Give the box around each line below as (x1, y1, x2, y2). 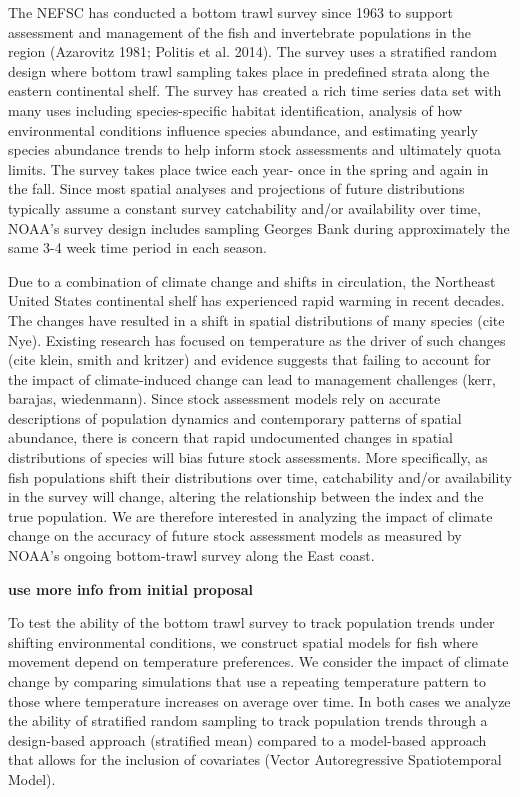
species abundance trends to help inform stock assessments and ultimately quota (8, 139, 502, 160)
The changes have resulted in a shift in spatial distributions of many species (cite (8, 309, 505, 330)
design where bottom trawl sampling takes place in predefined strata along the (8, 60, 490, 81)
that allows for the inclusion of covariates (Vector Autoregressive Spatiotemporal (8, 749, 502, 770)
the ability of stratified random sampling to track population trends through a (8, 710, 488, 731)
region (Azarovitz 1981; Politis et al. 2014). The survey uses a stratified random (8, 41, 497, 62)
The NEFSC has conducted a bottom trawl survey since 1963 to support (8, 2, 453, 22)
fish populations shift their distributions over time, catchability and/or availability (8, 466, 512, 487)
